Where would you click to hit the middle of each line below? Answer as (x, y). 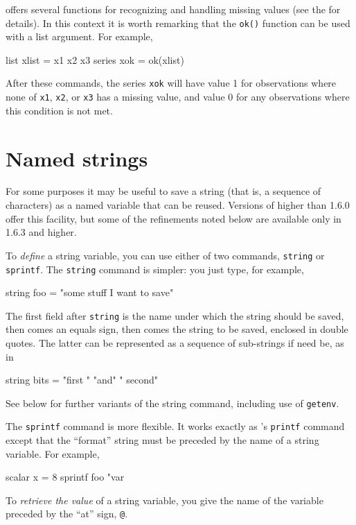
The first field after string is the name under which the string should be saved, (175, 315)
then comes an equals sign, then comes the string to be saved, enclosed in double (177, 329)
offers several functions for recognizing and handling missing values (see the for (173, 9)
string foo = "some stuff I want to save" (90, 292)
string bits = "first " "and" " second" (82, 380)
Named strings (77, 158)
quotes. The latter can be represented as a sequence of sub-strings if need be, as (175, 343)
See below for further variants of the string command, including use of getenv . (172, 403)
